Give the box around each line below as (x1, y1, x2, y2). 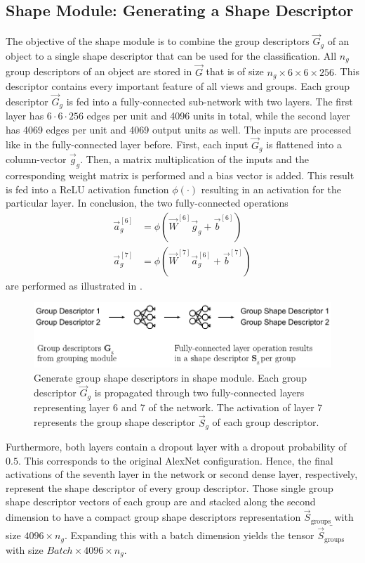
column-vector (6, 152, 67, 167)
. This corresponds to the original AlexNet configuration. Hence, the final (18, 453, 333, 467)
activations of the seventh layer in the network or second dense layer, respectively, (6, 467, 358, 481)
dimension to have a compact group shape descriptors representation (6, 510, 301, 524)
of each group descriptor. (212, 415, 319, 429)
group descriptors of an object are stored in (6, 64, 192, 79)
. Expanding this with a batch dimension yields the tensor (64, 528, 314, 543)
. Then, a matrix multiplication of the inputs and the (80, 152, 309, 167)
